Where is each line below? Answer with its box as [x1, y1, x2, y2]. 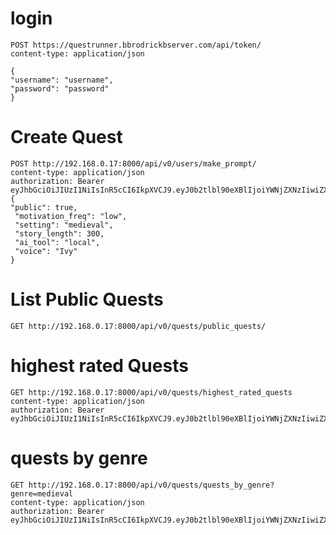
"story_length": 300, [14, 228, 105, 239]
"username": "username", [10, 75, 114, 85]
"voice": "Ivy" [14, 246, 78, 256]
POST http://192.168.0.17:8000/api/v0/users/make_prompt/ [10, 158, 257, 169]
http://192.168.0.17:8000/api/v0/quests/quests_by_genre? [28, 480, 275, 490]
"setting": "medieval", [14, 220, 114, 230]
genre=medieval [10, 488, 74, 499]
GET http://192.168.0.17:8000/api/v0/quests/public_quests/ [10, 321, 267, 331]
